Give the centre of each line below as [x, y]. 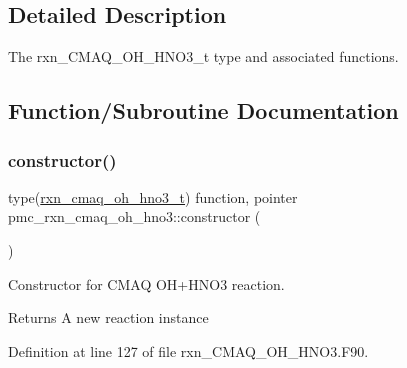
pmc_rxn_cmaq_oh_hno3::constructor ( [134, 216]
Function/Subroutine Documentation [203, 110]
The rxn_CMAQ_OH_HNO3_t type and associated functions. [203, 56]
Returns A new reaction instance [108, 317]
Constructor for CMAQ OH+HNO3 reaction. [146, 283]
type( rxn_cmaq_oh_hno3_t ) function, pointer [153, 196]
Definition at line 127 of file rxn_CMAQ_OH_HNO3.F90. [188, 350]
